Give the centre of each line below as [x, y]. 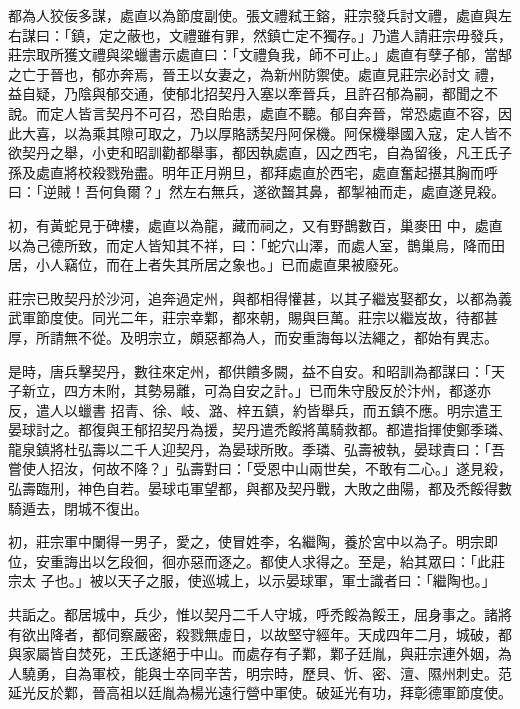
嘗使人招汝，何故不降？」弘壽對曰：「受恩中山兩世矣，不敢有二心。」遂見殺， [260, 468]
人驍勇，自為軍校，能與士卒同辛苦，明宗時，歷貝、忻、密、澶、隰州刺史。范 [260, 672]
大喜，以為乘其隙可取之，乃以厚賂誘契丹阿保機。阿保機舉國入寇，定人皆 [259, 132]
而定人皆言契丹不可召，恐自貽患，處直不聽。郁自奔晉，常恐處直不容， [266, 112]
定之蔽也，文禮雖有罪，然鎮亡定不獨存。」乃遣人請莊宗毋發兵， [305, 34]
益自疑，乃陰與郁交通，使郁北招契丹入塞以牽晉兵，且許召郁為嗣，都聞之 [246, 93]
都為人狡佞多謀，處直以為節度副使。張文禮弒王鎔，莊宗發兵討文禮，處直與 [253, 15]
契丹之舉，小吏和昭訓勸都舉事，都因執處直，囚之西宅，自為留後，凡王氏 [259, 152]
